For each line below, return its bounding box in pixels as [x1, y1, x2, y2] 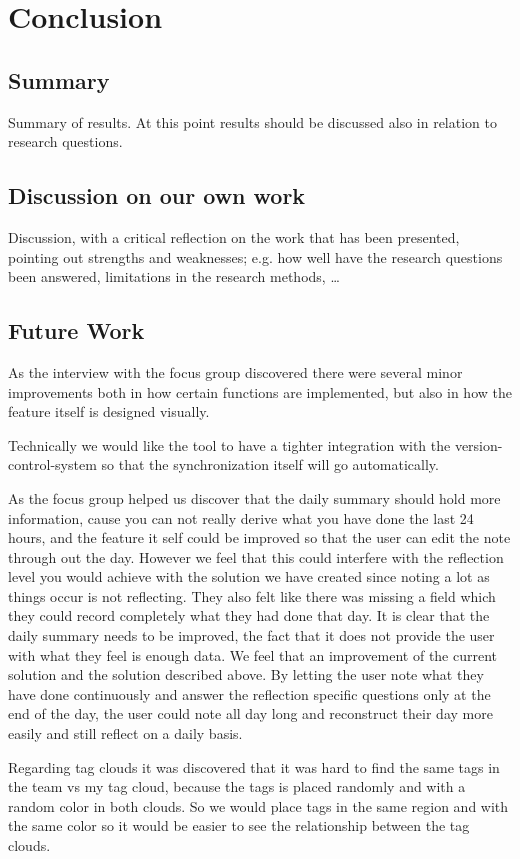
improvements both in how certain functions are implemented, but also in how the [8, 381, 512, 402]
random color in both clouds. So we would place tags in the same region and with [8, 795, 509, 816]
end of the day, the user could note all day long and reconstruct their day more [8, 703, 493, 724]
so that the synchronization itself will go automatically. [101, 454, 439, 475]
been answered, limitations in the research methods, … [8, 266, 340, 287]
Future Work [8, 315, 145, 346]
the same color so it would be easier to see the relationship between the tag [8, 815, 470, 836]
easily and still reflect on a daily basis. [8, 723, 243, 744]
